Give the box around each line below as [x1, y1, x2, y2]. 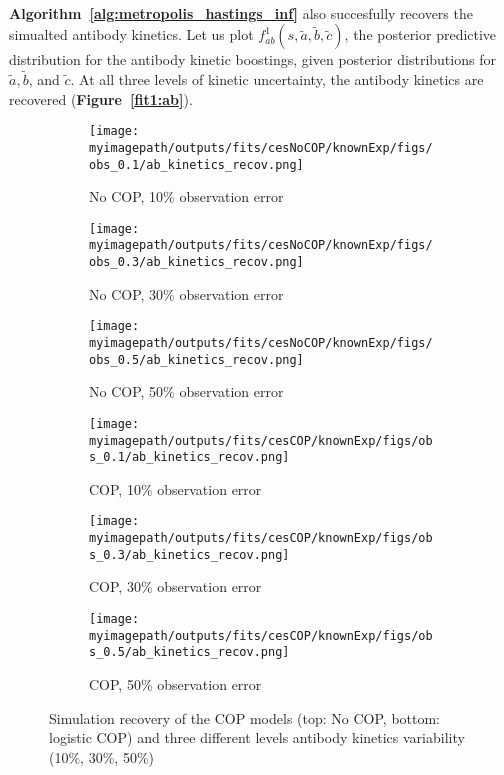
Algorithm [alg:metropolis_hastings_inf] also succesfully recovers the [9, 2, 473, 23]
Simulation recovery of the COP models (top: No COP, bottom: [49, 707, 441, 728]
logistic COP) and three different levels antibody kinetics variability [49, 727, 465, 748]
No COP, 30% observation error [89, 283, 284, 304]
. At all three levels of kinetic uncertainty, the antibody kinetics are [70, 69, 484, 89]
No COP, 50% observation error [89, 381, 284, 402]
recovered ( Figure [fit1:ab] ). [9, 88, 193, 109]
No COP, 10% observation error [89, 186, 284, 207]
